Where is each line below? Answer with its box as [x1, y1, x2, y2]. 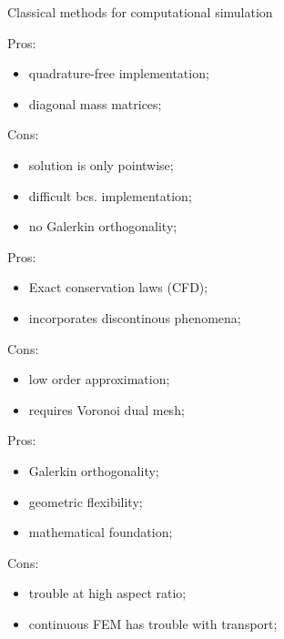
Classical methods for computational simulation [7, 3, 273, 21]
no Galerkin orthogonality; [28, 217, 177, 236]
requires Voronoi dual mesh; [28, 400, 185, 419]
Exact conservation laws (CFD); [28, 278, 208, 297]
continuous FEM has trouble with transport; [28, 614, 278, 633]
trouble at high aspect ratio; [28, 583, 187, 603]
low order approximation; [28, 370, 170, 389]
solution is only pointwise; [28, 155, 174, 174]
